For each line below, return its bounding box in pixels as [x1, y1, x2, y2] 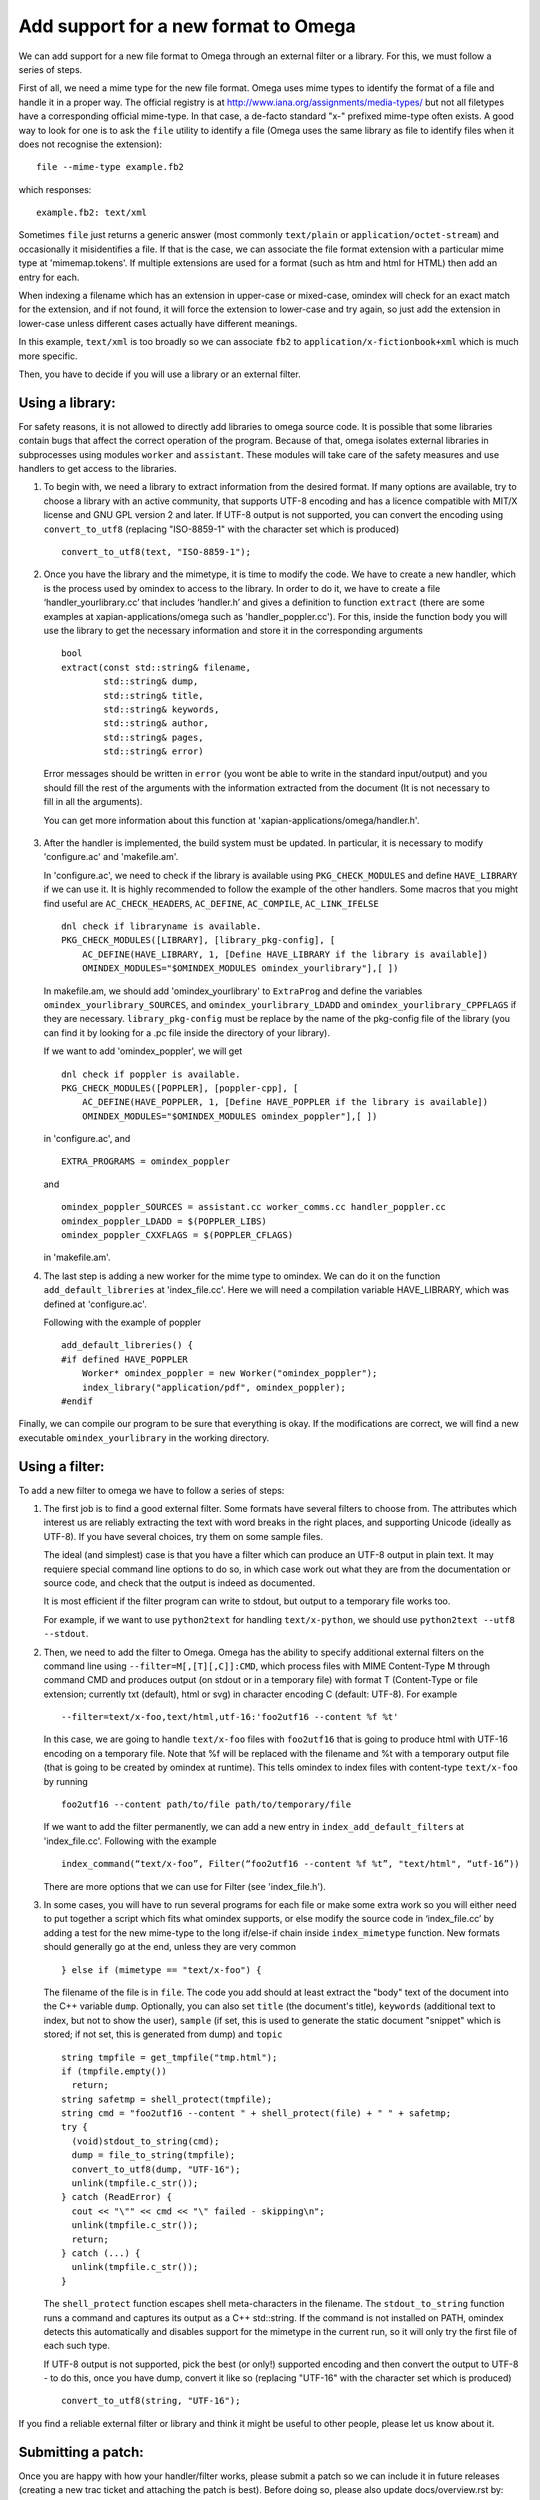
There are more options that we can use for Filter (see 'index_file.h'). [43, 1880, 327, 1892]
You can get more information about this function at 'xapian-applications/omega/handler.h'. [43, 814, 420, 826]
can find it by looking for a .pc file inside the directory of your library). [43, 1026, 330, 1039]
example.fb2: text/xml [36, 207, 148, 219]
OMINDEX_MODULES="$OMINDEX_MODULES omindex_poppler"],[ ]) [81, 1110, 378, 1122]
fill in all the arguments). [43, 796, 143, 808]
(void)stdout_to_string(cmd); [71, 2135, 220, 2147]
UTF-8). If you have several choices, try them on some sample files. [43, 1530, 324, 1542]
